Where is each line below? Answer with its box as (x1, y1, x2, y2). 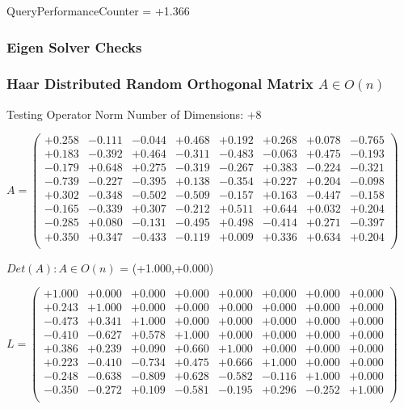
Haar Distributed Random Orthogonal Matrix (6, 74, 314, 94)
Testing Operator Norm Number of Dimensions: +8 (6, 105, 262, 122)
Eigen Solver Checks (6, 36, 142, 57)
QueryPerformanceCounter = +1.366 (6, 2, 190, 19)
